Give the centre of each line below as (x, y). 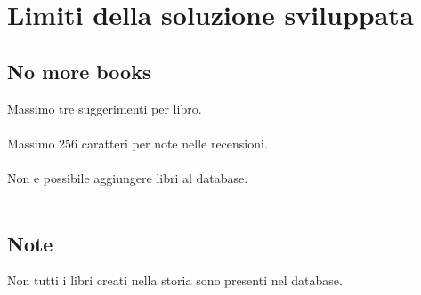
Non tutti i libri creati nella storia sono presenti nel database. (175, 280)
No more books (79, 71)
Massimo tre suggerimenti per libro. (105, 108)
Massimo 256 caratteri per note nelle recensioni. (138, 143)
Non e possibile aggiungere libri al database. (128, 177)
